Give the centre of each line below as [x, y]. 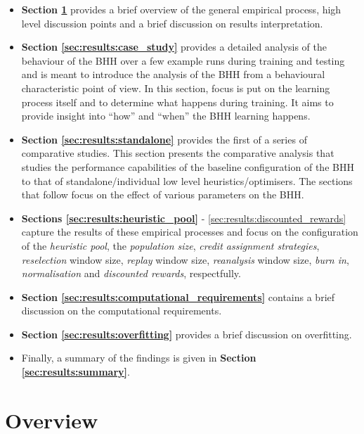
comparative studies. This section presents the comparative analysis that [178, 153]
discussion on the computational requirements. [122, 311]
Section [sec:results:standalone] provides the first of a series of [164, 139]
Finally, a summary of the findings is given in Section [139, 358]
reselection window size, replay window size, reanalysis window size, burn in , [185, 259]
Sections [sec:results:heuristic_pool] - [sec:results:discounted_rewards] [184, 218]
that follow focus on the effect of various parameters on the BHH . [163, 194]
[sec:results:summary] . [76, 372]
